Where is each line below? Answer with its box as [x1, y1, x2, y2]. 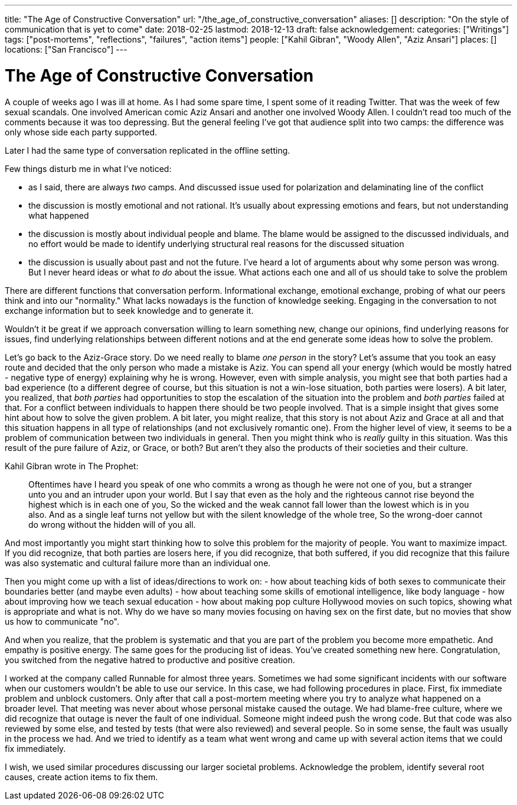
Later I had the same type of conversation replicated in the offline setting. [5, 145, 290, 155]
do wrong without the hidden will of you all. [28, 519, 196, 530]
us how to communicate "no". [5, 616, 119, 627]
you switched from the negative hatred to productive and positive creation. [5, 654, 295, 665]
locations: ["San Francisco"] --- [5, 44, 127, 54]
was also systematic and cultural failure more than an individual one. [5, 557, 271, 568]
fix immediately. [5, 743, 66, 754]
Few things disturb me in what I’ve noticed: [5, 163, 172, 174]
